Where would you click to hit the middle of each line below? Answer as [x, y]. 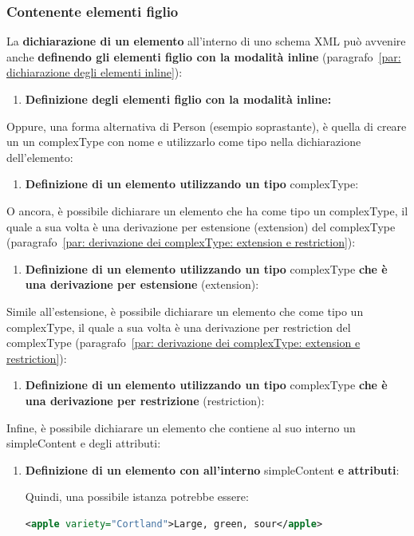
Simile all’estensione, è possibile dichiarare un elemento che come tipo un [185, 311]
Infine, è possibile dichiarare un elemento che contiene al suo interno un [181, 427]
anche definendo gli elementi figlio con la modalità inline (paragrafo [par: [204, 56]
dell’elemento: [40, 157]
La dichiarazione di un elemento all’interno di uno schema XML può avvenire [206, 41]
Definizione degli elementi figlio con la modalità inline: [178, 99]
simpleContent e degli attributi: [84, 443]
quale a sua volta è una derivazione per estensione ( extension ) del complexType [201, 226]
